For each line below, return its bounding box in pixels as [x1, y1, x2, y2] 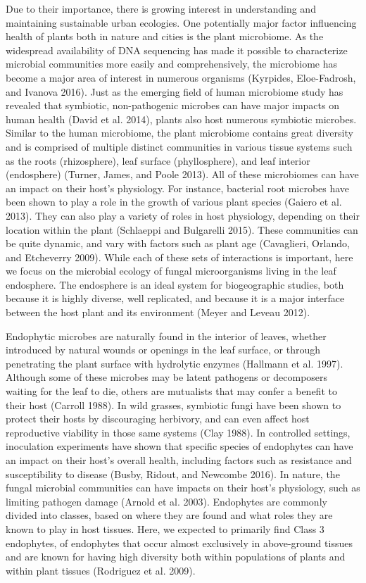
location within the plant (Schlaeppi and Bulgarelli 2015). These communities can [6, 222, 358, 237]
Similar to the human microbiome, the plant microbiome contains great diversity [6, 125, 353, 140]
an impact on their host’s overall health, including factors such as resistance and [6, 453, 352, 467]
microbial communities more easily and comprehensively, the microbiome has [6, 56, 337, 71]
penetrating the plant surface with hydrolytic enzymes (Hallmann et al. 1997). [6, 356, 343, 370]
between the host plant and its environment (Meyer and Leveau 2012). [6, 305, 310, 320]
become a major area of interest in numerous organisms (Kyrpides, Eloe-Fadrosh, [6, 70, 356, 84]
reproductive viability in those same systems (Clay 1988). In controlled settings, [6, 425, 351, 439]
